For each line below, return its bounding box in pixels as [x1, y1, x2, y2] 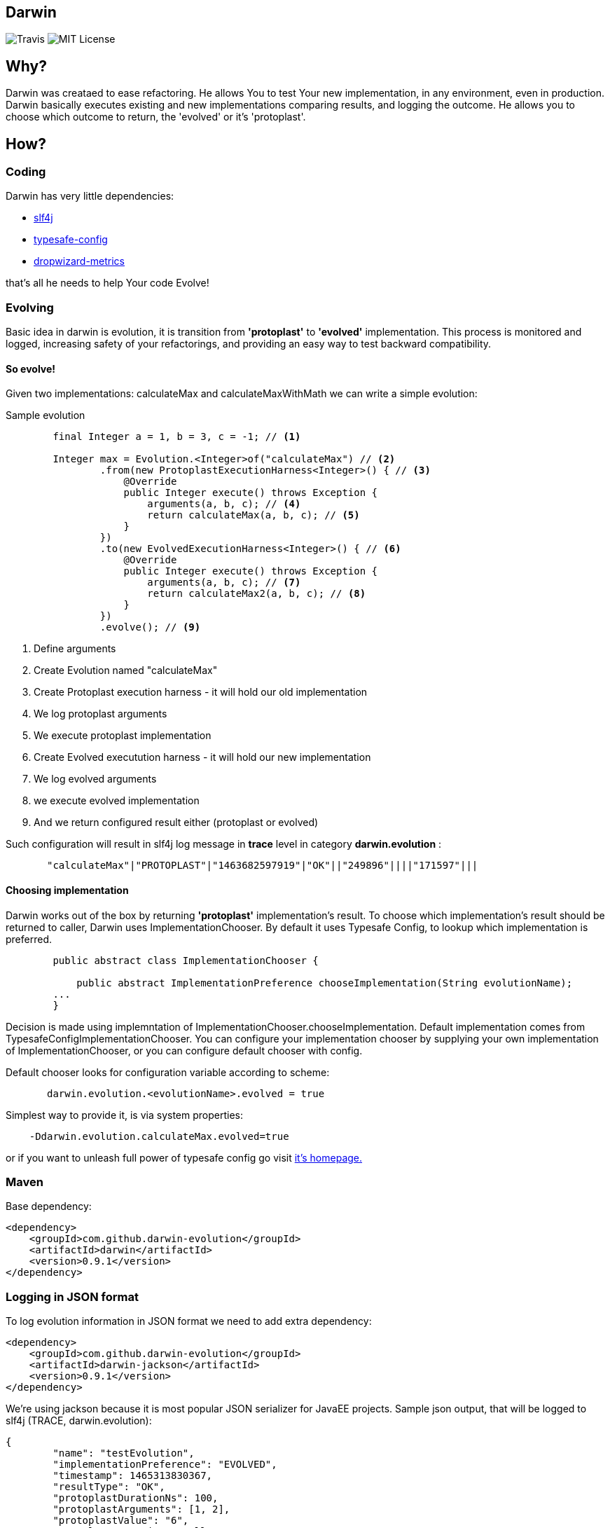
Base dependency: [6, 1200, 92, 1213]
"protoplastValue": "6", [53, 1515, 189, 1527]
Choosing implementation [6, 884, 129, 897]
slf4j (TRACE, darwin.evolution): [6, 1415, 152, 1427]
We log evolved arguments [34, 773, 157, 785]
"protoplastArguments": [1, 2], [53, 1503, 230, 1515]
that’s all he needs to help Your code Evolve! [6, 277, 209, 289]
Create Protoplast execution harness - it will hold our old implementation [34, 686, 368, 698]
